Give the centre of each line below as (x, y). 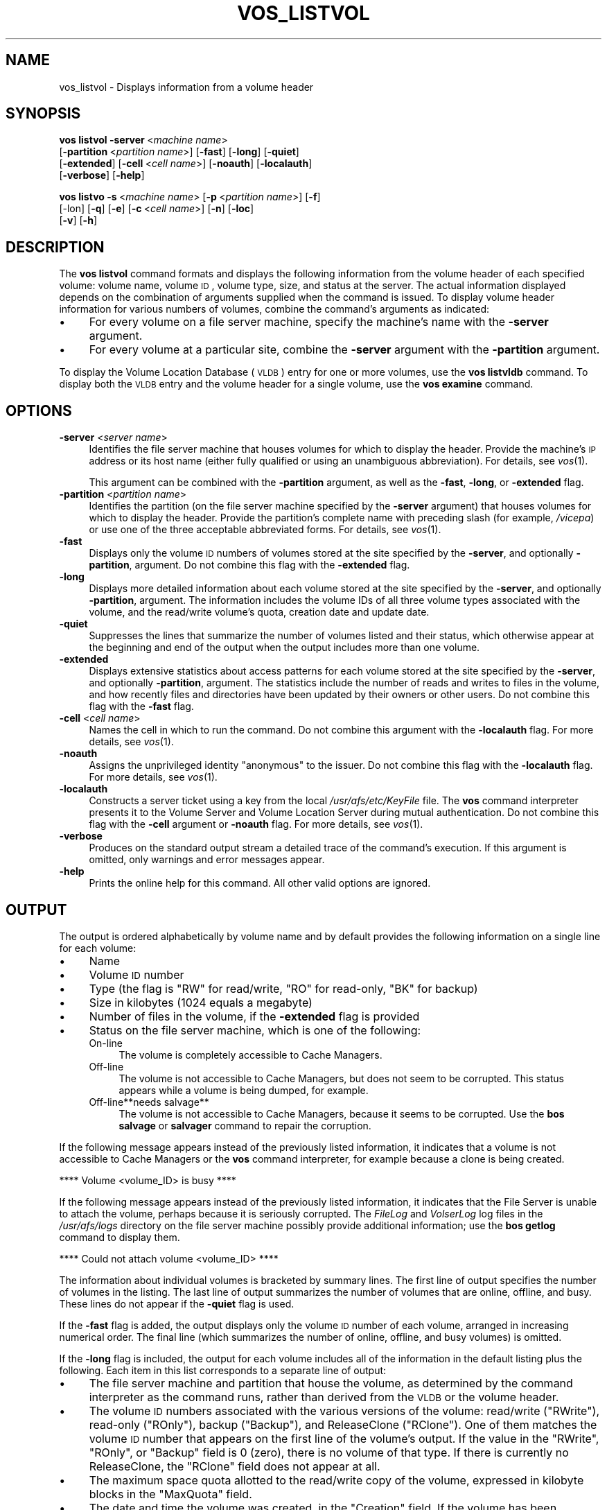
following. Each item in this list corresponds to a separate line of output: (223, 1370)
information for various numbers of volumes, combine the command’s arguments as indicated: (274, 309)
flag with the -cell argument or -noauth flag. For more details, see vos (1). (256, 824)
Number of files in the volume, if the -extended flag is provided (254, 1016)
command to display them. (120, 1237)
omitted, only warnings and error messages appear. (207, 860)
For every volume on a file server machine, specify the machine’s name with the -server (319, 322)
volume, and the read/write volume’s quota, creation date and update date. (259, 612)
